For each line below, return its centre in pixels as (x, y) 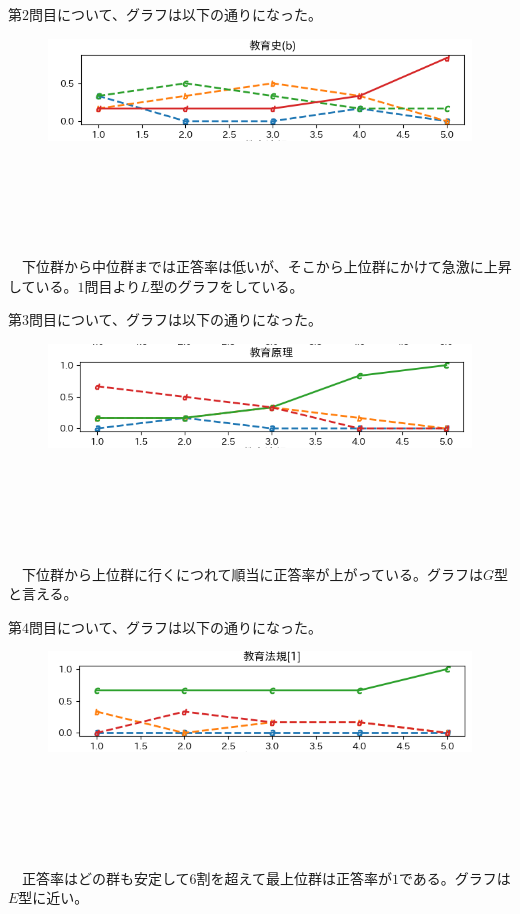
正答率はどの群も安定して (105, 877)
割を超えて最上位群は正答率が (294, 877)
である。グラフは (454, 877)
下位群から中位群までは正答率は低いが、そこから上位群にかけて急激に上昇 (266, 266)
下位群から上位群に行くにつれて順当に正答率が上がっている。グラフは (252, 573)
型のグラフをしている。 (226, 285)
